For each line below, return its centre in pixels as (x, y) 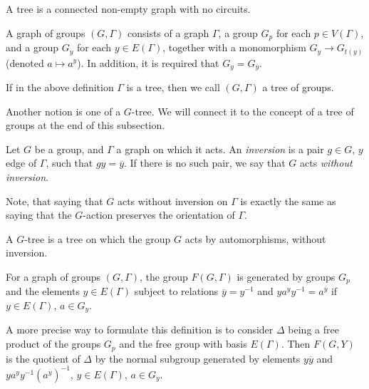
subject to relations (176, 291)
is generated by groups (286, 276)
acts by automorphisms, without (255, 238)
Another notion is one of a (63, 111)
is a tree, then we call (173, 87)
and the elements (43, 291)
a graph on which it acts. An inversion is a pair (220, 149)
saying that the (39, 215)
